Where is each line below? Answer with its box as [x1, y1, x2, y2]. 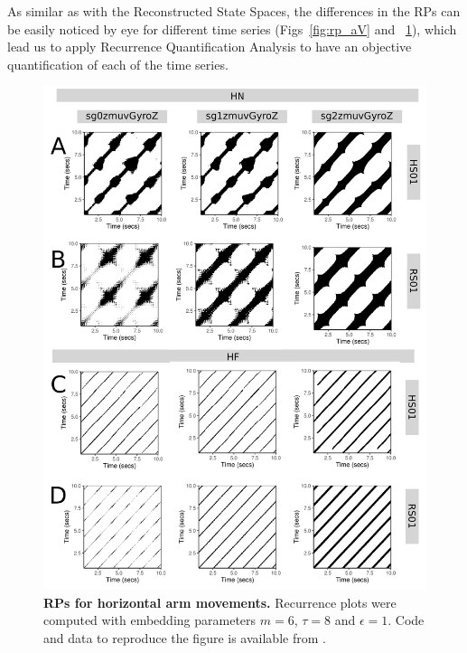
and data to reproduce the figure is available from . [43, 628, 326, 647]
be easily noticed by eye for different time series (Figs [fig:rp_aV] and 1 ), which [7, 19, 457, 38]
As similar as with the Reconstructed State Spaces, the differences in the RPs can [7, 2, 461, 20]
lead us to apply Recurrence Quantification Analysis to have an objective [7, 37, 412, 56]
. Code [388, 610, 425, 629]
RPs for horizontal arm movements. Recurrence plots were [43, 592, 397, 611]
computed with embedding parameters [43, 610, 257, 629]
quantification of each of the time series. [7, 54, 229, 73]
